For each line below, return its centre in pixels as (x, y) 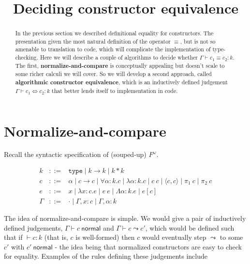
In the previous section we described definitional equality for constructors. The (114, 33)
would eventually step (174, 237)
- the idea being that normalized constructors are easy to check (148, 246)
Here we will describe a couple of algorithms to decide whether (119, 57)
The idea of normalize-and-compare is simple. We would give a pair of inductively (125, 218)
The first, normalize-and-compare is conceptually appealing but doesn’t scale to (120, 65)
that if (13, 237)
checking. (27, 57)
